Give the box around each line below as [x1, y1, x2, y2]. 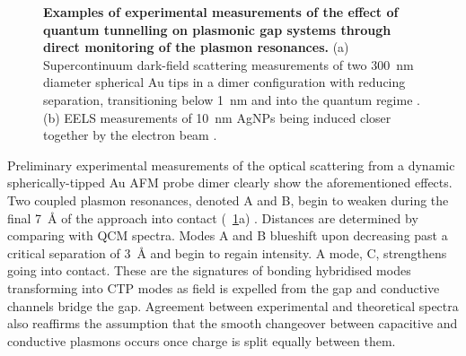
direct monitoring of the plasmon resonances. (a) [43, 38, 349, 56]
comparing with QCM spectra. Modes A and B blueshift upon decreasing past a [7, 226, 448, 245]
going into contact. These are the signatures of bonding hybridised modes [7, 261, 411, 280]
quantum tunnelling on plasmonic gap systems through [43, 20, 391, 39]
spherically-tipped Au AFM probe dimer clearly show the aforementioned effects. [7, 173, 453, 192]
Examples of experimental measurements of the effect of [43, 3, 399, 21]
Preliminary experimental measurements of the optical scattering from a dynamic [7, 155, 455, 174]
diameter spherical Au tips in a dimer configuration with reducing [43, 73, 406, 91]
